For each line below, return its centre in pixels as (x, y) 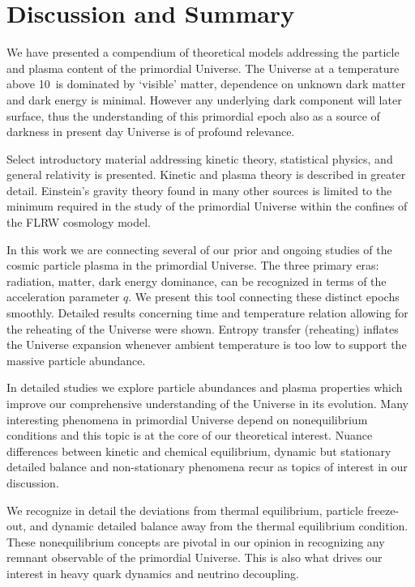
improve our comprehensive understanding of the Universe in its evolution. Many (207, 403)
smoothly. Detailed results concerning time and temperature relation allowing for (207, 313)
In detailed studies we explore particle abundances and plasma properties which (205, 387)
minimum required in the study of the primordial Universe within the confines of (207, 206)
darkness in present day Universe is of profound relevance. (151, 132)
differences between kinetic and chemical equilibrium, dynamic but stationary (199, 451)
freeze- (383, 510)
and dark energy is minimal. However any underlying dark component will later (204, 99)
